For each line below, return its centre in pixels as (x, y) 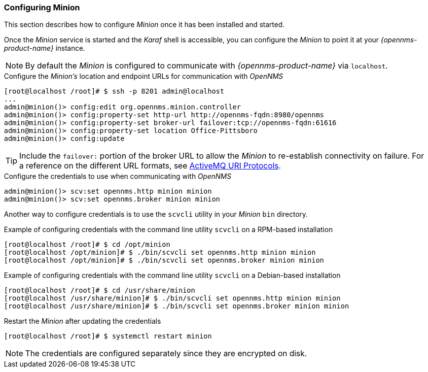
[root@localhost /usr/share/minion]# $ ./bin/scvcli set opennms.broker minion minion (177, 306)
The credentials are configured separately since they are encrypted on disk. (166, 354)
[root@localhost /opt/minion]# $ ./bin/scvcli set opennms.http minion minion (160, 253)
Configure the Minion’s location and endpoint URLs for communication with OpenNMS (144, 76)
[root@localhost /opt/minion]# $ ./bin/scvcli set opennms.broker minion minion (164, 260)
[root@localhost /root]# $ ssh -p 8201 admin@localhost (114, 91)
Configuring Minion (42, 7)
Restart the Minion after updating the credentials (83, 321)
